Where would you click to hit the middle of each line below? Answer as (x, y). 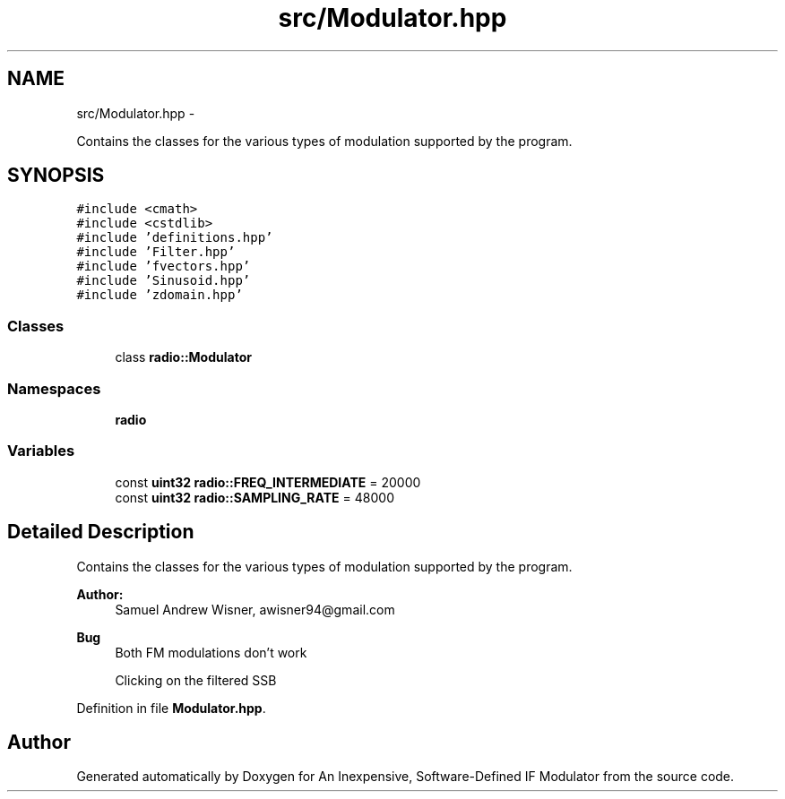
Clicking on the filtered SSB (196, 680)
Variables (41, 451)
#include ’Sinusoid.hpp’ (164, 281)
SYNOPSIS (56, 176)
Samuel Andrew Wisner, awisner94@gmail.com (255, 609)
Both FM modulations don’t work (211, 652)
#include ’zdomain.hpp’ (160, 295)
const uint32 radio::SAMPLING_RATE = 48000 (254, 497)
